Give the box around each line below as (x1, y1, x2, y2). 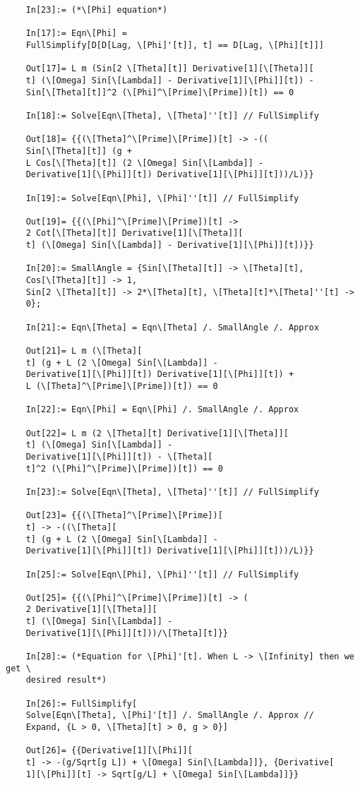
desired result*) (25, 675, 107, 685)
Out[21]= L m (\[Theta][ (25, 346, 143, 356)
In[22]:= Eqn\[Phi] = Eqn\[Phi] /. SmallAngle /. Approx (25, 405, 299, 415)
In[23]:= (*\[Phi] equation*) (25, 5, 168, 15)
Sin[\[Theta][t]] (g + (25, 145, 132, 156)
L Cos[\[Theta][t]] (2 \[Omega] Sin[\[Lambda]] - (25, 157, 264, 168)
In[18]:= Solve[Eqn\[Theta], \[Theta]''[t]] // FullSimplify (25, 110, 319, 121)
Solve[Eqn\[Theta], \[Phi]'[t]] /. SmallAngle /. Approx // (25, 710, 314, 721)
